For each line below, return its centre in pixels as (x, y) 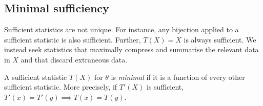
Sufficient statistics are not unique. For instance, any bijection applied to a (122, 29)
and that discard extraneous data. (74, 59)
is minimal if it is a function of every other (178, 77)
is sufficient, (165, 87)
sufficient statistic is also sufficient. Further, (73, 39)
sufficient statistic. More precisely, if (61, 87)
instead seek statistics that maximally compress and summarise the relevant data (131, 49)
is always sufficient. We (220, 39)
